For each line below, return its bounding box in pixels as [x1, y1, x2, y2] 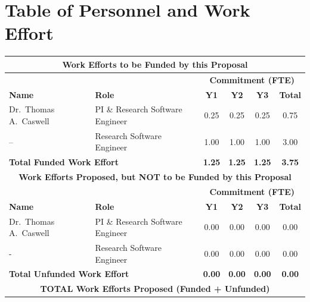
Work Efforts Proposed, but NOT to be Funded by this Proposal [18, 171, 292, 183]
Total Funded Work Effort [9, 156, 119, 168]
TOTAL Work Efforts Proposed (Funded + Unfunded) [40, 282, 270, 295]
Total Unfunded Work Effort [9, 268, 129, 280]
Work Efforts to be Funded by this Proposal [62, 58, 248, 70]
